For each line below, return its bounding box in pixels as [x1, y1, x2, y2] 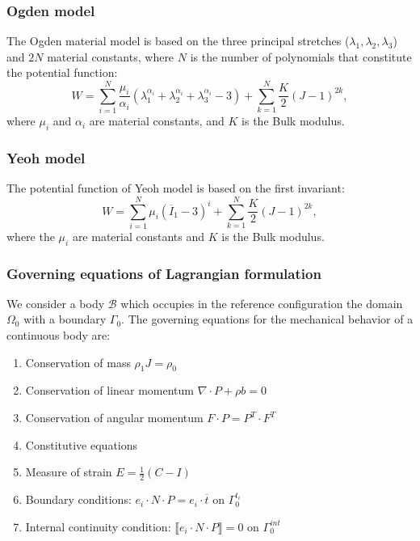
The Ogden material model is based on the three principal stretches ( [6, 32, 350, 49]
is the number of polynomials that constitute [190, 48, 412, 65]
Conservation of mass [25, 353, 131, 370]
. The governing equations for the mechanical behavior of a [121, 311, 414, 328]
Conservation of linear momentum [25, 382, 195, 399]
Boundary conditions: [25, 491, 132, 508]
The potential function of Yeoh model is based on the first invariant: [6, 180, 345, 197]
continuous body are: [6, 327, 111, 344]
